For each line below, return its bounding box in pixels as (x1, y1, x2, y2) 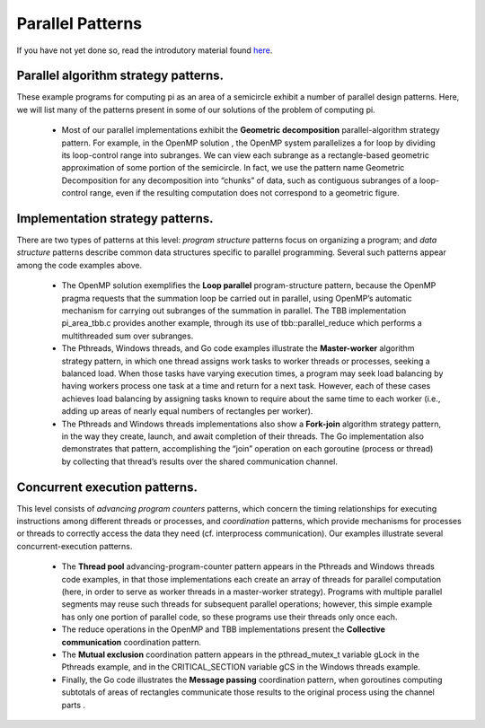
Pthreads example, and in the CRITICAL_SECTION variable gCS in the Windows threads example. (61, 662, 421, 672)
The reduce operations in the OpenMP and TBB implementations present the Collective (61, 624, 386, 635)
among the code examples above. (16, 259, 143, 270)
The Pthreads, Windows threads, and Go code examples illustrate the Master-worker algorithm (61, 343, 415, 354)
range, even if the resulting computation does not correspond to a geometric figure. (90, 188, 400, 198)
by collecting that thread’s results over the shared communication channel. (61, 456, 339, 467)
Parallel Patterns (16, 13, 143, 33)
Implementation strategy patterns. (16, 211, 214, 226)
